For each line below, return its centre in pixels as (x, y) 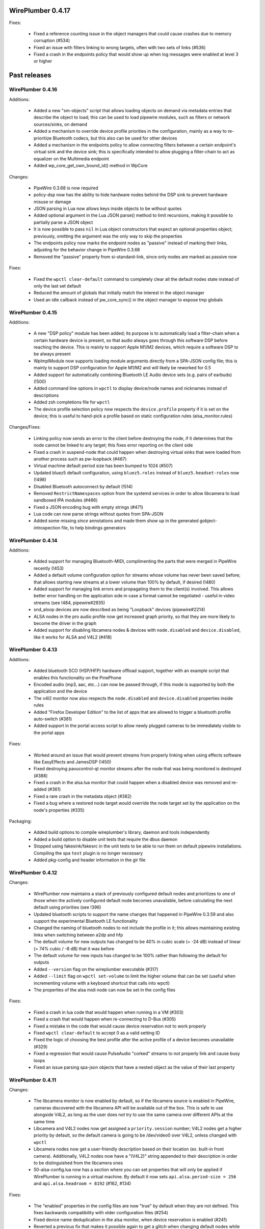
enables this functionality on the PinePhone (78, 677)
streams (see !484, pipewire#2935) (69, 603)
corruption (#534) (52, 41)
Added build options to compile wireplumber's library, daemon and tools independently (122, 832)
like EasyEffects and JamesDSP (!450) (72, 761)
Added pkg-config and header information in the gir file (90, 860)
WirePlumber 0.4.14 (33, 540)
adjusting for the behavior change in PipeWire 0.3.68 (87, 250)
